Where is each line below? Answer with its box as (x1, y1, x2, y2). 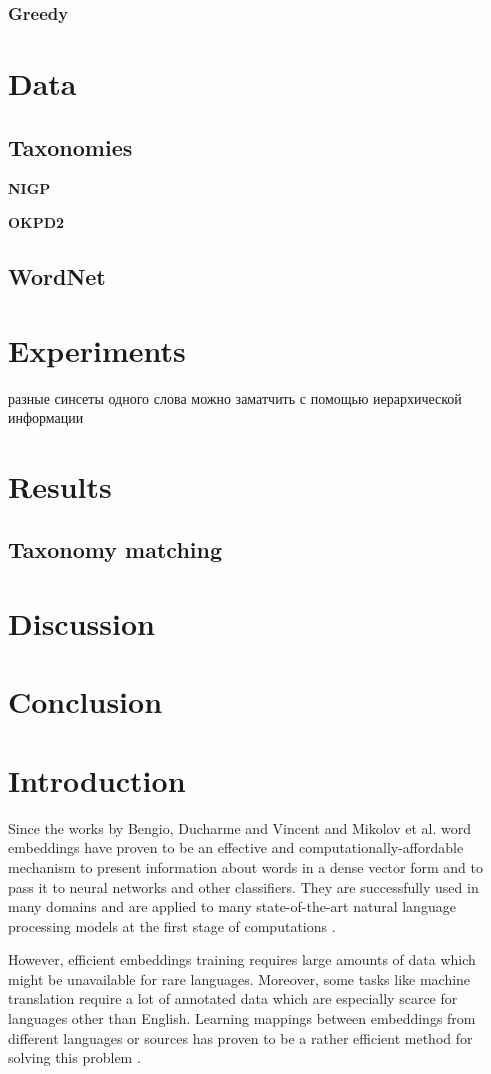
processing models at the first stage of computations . (8, 915, 336, 936)
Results (8, 465, 112, 506)
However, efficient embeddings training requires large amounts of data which (8, 949, 476, 970)
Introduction (8, 759, 186, 800)
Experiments (8, 329, 186, 370)
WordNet (8, 261, 106, 291)
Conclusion (8, 681, 163, 722)
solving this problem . (8, 1047, 141, 1068)
